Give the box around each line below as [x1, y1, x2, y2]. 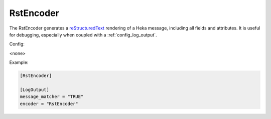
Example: [9, 59, 29, 65]
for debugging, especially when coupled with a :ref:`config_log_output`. [9, 31, 158, 37]
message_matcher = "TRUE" [20, 94, 84, 99]
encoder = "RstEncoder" [20, 100, 79, 106]
